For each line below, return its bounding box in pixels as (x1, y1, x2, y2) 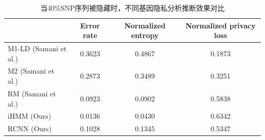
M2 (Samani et (8, 65, 55, 76)
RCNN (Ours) (8, 123, 52, 134)
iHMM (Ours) (8, 111, 51, 121)
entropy (131, 30, 159, 41)
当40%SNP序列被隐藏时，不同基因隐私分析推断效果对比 (40, 3, 225, 13)
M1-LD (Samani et (8, 43, 67, 54)
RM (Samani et (8, 88, 56, 98)
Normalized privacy (185, 20, 256, 30)
